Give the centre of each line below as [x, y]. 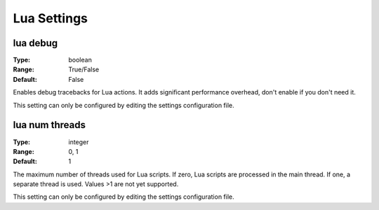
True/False [84, 69]
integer [79, 142]
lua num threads [49, 125]
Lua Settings [50, 18]
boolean [80, 60]
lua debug [35, 43]
